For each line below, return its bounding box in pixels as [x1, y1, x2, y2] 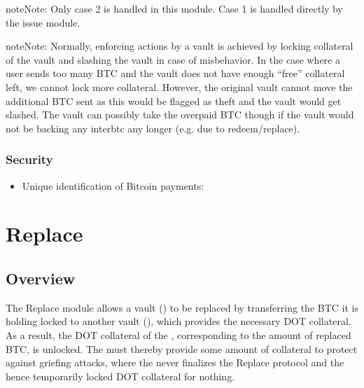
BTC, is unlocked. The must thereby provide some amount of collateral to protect [6, 341, 358, 356]
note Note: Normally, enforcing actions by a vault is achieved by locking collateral [6, 39, 353, 53]
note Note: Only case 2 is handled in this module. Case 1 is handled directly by [6, 1, 343, 15]
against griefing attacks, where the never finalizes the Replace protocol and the [6, 355, 344, 370]
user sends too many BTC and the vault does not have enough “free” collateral [6, 66, 345, 81]
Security [6, 151, 53, 168]
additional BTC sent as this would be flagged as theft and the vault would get [6, 93, 342, 108]
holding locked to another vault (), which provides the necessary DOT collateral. [6, 314, 351, 328]
